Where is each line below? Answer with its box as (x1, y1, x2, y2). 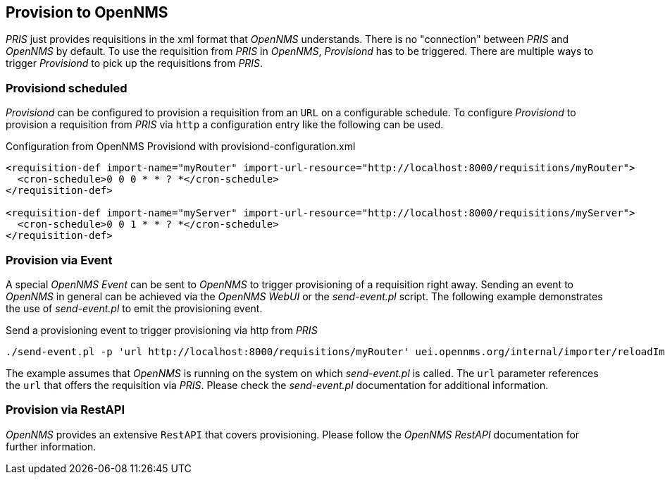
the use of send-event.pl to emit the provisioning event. (6, 302, 263, 314)
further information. (6, 440, 97, 453)
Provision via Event (6, 252, 113, 267)
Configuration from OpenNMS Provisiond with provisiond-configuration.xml (6, 140, 356, 153)
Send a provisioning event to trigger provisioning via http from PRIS (6, 324, 318, 336)
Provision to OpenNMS (6, 4, 168, 21)
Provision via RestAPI (6, 402, 125, 417)
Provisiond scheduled (6, 80, 128, 95)
